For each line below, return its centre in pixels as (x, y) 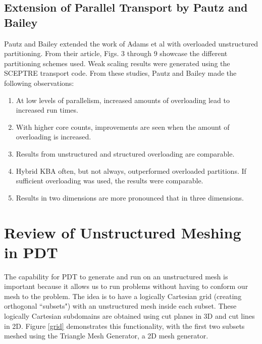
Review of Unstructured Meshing (123, 232)
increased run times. (47, 110)
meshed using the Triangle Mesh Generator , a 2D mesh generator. (106, 336)
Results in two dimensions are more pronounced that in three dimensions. (130, 197)
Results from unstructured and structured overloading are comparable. (125, 153)
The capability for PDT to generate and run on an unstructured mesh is (116, 276)
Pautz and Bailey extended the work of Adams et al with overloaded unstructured (131, 43)
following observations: (39, 83)
